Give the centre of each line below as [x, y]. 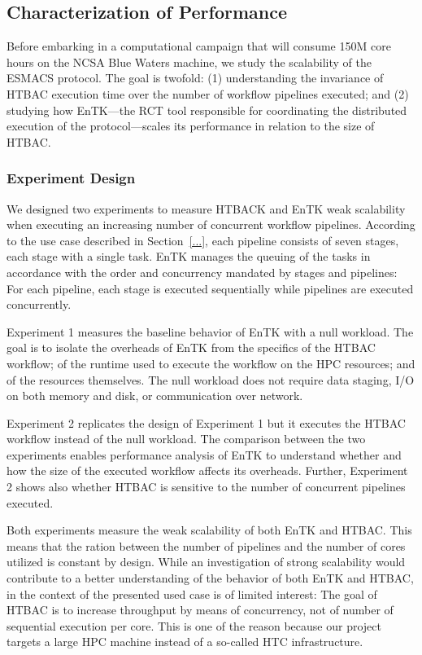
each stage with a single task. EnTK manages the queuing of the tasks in [189, 256]
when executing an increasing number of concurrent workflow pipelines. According [211, 224]
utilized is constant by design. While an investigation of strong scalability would [206, 562]
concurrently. [39, 304]
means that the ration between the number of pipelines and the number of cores [206, 545]
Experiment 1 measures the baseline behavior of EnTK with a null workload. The [210, 331]
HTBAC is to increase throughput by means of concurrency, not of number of [200, 610]
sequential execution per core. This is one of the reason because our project [194, 625]
